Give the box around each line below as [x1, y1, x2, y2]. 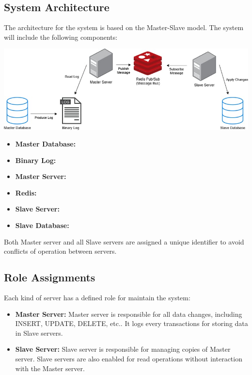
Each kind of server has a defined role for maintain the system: [4, 292, 190, 302]
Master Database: [15, 138, 76, 148]
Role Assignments [4, 270, 95, 285]
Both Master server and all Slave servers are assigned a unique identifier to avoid [4, 236, 244, 246]
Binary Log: [15, 155, 56, 165]
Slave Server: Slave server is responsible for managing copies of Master [15, 344, 231, 354]
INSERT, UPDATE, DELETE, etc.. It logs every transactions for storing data [15, 318, 248, 328]
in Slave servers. [15, 327, 63, 338]
